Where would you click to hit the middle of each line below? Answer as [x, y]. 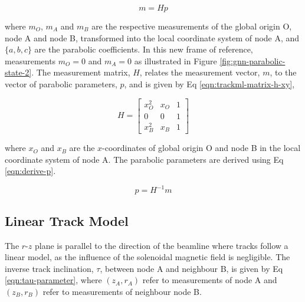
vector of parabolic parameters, [61, 83]
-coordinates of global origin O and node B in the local [201, 148]
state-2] [18, 72]
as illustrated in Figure [176, 60]
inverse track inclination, [49, 268]
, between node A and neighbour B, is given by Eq [191, 268]
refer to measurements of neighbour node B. [122, 291]
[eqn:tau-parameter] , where [53, 280]
